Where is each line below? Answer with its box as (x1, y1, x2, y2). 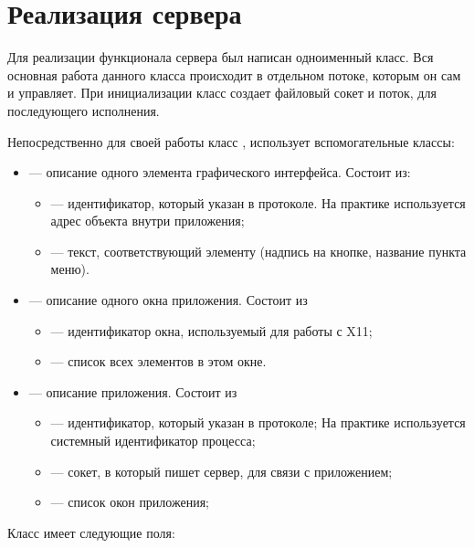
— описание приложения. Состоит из (28, 382, 237, 401)
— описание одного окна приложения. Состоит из (28, 290, 308, 310)
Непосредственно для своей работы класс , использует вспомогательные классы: (7, 132, 455, 151)
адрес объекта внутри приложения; (50, 211, 245, 230)
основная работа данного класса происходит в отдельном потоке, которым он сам (7, 65, 461, 84)
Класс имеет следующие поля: (7, 522, 175, 542)
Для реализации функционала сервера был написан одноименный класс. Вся (7, 47, 434, 67)
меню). (50, 259, 90, 279)
